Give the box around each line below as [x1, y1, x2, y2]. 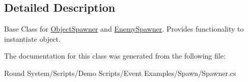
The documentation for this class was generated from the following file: [4, 50, 226, 61]
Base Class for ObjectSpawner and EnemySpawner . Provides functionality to [4, 23, 244, 34]
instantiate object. [4, 33, 61, 44]
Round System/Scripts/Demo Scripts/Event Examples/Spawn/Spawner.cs [4, 67, 236, 78]
